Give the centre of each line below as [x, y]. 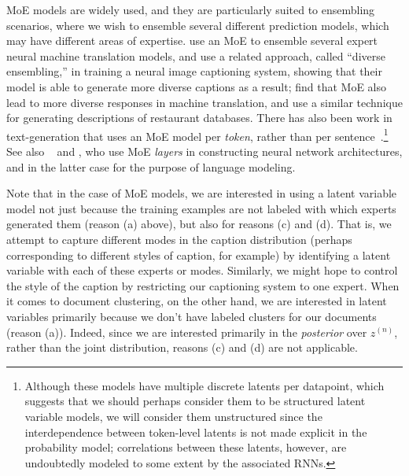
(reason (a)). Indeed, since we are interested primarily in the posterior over [187, 332]
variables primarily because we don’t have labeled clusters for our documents [192, 316]
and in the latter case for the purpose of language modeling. [151, 166]
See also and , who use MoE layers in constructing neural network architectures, [204, 151]
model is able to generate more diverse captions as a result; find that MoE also [197, 86]
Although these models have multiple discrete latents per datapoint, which [204, 385]
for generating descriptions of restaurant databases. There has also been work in [199, 118]
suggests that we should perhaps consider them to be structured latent [195, 401]
